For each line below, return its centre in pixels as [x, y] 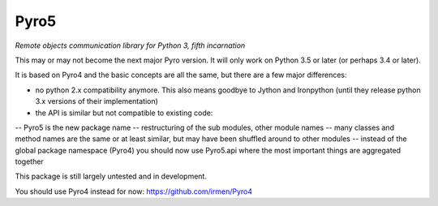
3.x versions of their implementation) [97, 101]
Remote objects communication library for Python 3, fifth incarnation [130, 45]
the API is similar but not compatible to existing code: [124, 113]
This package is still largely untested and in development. [111, 176]
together [29, 161]
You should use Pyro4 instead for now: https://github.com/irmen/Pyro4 [134, 191]
